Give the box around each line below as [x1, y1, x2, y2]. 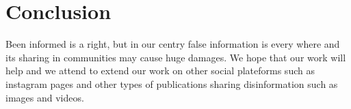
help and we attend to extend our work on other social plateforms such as [5, 63, 315, 78]
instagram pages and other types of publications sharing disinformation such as [5, 76, 338, 91]
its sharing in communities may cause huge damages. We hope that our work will [5, 50, 346, 64]
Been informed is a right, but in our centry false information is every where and [5, 37, 340, 51]
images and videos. [5, 90, 84, 104]
